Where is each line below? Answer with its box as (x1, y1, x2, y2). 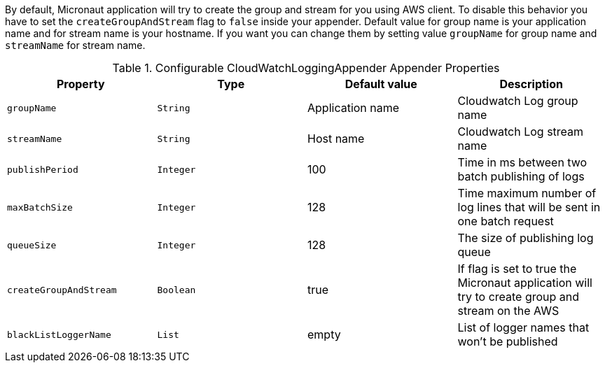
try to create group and (457, 290, 580, 304)
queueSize (7, 239, 57, 250)
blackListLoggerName (7, 329, 111, 340)
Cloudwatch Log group (457, 94, 578, 108)
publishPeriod (7, 164, 78, 175)
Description (499, 77, 563, 91)
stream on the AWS (457, 304, 559, 318)
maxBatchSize (7, 201, 73, 213)
